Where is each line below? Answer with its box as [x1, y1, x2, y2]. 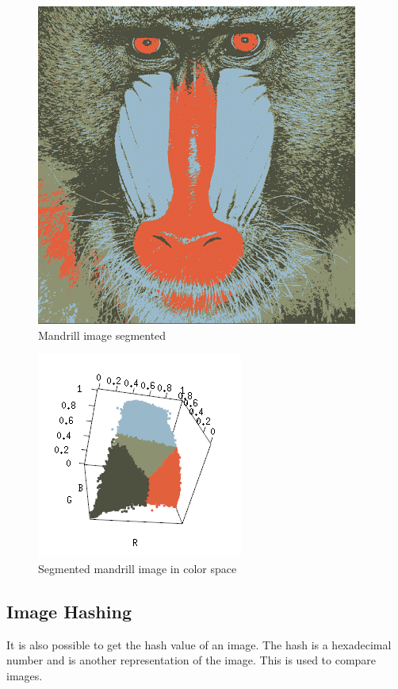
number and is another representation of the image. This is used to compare [6, 652, 377, 668]
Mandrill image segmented [38, 326, 166, 343]
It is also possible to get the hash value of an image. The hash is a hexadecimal [6, 636, 392, 652]
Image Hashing [6, 599, 132, 623]
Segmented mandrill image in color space [38, 560, 237, 576]
